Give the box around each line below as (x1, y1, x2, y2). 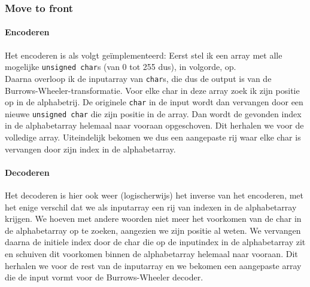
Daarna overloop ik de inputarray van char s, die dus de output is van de (5, 72, 272, 84)
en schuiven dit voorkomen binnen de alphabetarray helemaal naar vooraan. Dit (5, 248, 298, 259)
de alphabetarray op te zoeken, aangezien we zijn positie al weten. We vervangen (5, 224, 301, 236)
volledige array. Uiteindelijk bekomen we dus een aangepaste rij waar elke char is (5, 131, 301, 143)
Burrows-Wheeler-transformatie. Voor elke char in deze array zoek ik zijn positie (5, 84, 300, 96)
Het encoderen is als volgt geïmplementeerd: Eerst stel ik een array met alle (5, 48, 282, 61)
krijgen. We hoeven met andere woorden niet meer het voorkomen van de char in (5, 212, 302, 225)
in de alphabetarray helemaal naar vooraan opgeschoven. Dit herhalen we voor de (5, 119, 304, 132)
